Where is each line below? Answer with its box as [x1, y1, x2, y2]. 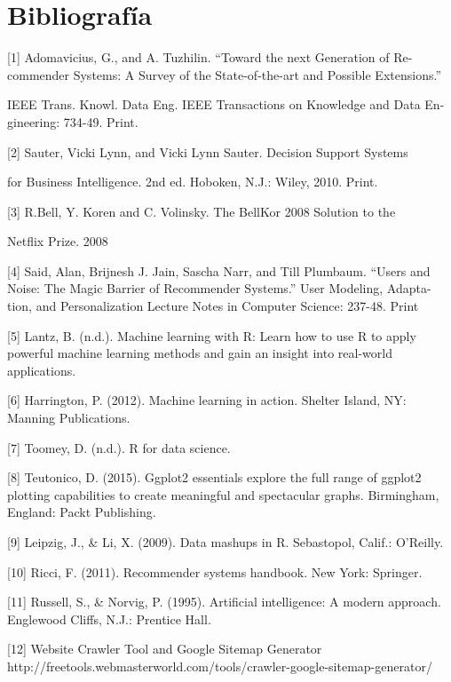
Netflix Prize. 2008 [7, 232, 108, 250]
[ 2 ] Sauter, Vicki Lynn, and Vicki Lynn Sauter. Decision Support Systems [7, 142, 408, 161]
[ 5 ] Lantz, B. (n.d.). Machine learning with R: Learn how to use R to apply [7, 326, 416, 345]
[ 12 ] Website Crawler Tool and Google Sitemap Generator [7, 639, 322, 658]
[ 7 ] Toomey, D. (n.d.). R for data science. [7, 438, 231, 456]
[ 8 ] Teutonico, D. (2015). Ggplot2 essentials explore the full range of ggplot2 [7, 468, 422, 487]
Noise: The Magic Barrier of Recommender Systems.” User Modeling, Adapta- [7, 279, 431, 297]
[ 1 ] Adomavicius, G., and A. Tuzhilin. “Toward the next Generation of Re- [7, 48, 413, 67]
